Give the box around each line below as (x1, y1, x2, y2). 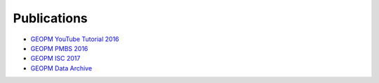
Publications (13, 10, 88, 26)
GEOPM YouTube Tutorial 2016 (30, 35, 119, 43)
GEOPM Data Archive (30, 63, 93, 73)
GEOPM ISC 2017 (30, 54, 81, 63)
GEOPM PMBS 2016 (30, 44, 88, 52)
